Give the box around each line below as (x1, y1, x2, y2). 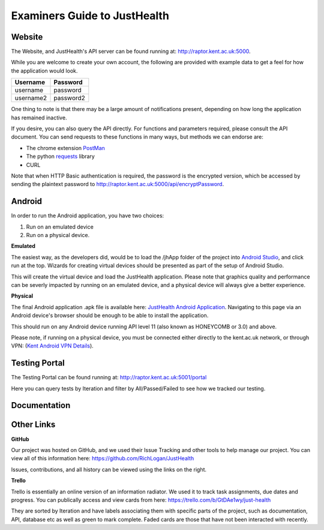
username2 (14, 94, 47, 102)
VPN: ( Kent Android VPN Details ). (11, 342, 94, 349)
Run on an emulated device (26, 223, 94, 230)
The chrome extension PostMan (26, 144, 105, 151)
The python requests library (26, 153, 95, 160)
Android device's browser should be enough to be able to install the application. (11, 312, 209, 319)
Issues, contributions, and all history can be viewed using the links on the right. (11, 466, 207, 473)
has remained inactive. (11, 114, 67, 121)
